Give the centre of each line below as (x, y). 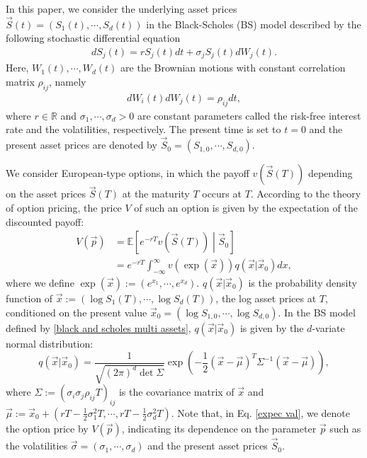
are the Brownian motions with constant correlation (233, 68)
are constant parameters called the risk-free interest (249, 115)
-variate (328, 327)
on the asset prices (46, 194)
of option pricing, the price (64, 207)
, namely (68, 82)
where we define (40, 282)
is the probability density (303, 282)
